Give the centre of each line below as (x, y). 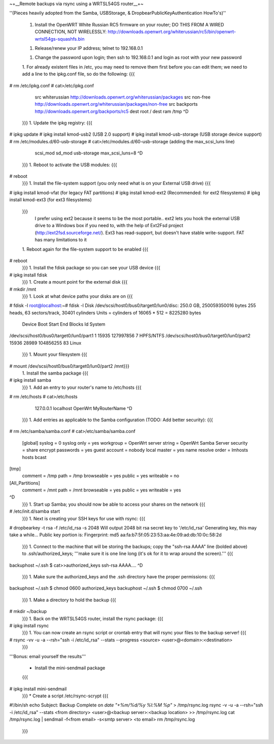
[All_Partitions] (25, 483)
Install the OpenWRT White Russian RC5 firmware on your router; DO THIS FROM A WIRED (129, 24)
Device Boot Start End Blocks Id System (64, 324)
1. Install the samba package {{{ (55, 373)
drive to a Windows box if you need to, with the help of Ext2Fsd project (109, 226)
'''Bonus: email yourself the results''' (48, 656)
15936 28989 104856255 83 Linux (45, 343)
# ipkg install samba (30, 380)
